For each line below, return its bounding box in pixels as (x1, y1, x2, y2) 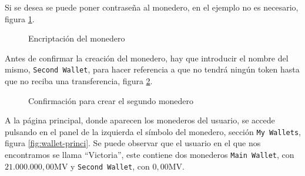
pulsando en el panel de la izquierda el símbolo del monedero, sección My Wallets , (5, 125, 301, 137)
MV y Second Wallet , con (54, 160, 150, 172)
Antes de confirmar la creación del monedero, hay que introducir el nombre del (5, 51, 289, 64)
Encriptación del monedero (28, 32, 125, 44)
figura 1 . (5, 12, 35, 25)
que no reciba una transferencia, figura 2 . (5, 75, 153, 87)
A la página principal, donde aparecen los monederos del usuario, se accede (5, 114, 275, 126)
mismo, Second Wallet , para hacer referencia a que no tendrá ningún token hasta (5, 63, 300, 75)
